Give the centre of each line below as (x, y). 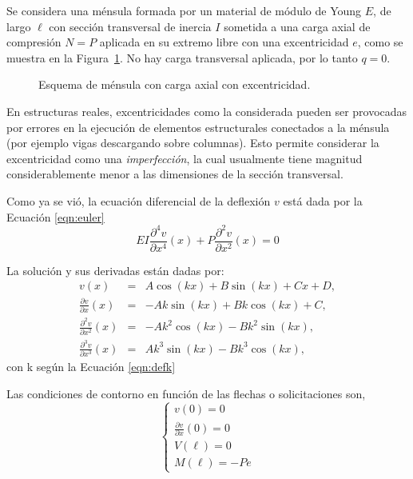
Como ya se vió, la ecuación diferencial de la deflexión (139, 200)
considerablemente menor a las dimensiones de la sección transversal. (175, 174)
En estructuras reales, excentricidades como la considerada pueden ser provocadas (207, 111)
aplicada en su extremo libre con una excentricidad (224, 42)
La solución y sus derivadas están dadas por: (115, 270)
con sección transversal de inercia (130, 26)
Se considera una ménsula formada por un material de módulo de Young (184, 10)
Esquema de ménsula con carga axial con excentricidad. (175, 84)
